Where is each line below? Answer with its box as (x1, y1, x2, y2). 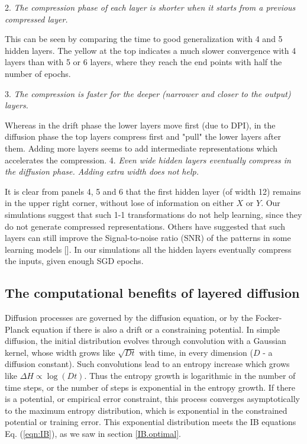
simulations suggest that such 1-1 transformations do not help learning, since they (5, 208, 302, 220)
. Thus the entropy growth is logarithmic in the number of (84, 369, 296, 382)
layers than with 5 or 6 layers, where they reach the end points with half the (5, 56, 282, 68)
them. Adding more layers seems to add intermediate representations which (5, 141, 277, 154)
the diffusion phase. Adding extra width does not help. (5, 165, 199, 178)
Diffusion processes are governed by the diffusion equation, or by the (5, 311, 253, 324)
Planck (5, 323, 30, 335)
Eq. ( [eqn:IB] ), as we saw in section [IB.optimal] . (5, 427, 181, 440)
